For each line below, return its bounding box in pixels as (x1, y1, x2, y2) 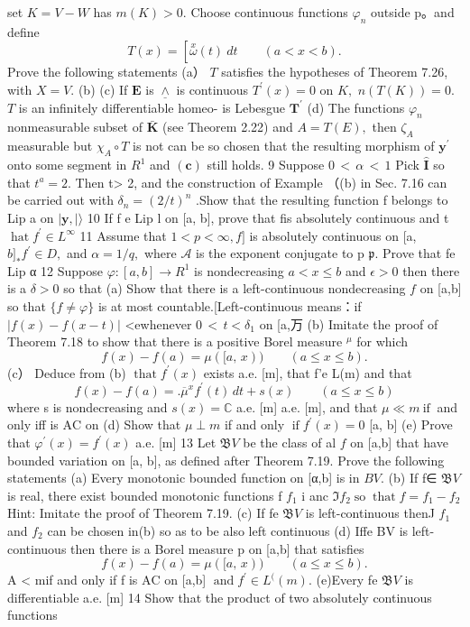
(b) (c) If (78, 79, 128, 98)
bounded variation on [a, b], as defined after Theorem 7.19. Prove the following (7, 450, 445, 469)
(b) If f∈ (388, 468, 438, 487)
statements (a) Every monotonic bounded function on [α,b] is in (7, 468, 360, 487)
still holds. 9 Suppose (207, 155, 325, 174)
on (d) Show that (85, 415, 181, 434)
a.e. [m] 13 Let (135, 433, 217, 451)
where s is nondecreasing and (7, 397, 168, 416)
